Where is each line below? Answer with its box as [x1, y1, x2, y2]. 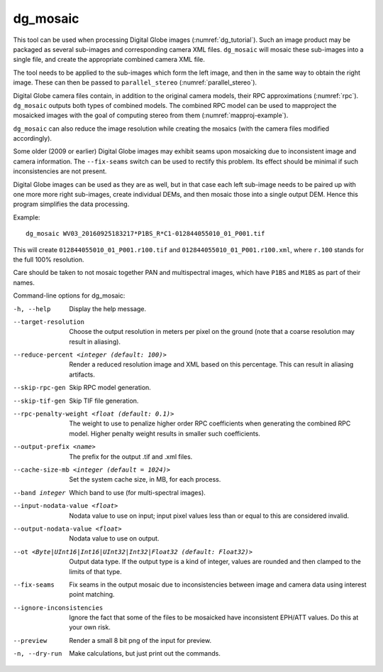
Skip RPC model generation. [69, 384, 152, 392]
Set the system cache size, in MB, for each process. [69, 475, 221, 484]
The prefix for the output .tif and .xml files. [69, 452, 193, 461]
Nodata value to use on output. [69, 534, 160, 543]
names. [13, 278, 35, 287]
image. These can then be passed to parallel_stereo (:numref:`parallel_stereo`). [13, 78, 257, 87]
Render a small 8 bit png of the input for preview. [69, 636, 212, 644]
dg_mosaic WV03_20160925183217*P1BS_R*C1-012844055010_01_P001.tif [26, 229, 265, 238]
